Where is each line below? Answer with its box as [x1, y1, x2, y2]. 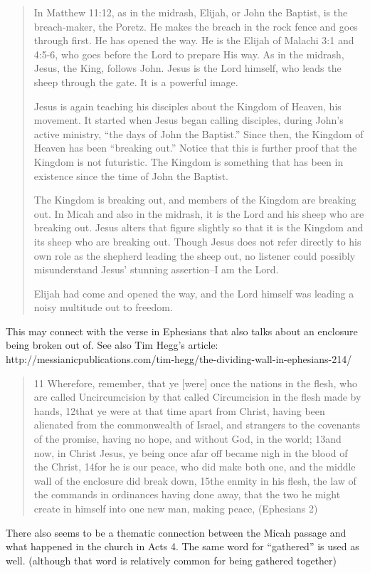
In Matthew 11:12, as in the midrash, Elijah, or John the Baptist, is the [33, 5, 348, 19]
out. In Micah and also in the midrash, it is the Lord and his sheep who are [33, 206, 364, 221]
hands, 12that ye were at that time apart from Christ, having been [33, 403, 325, 418]
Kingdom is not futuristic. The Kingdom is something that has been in [33, 154, 344, 169]
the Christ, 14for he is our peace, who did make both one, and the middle [33, 459, 356, 474]
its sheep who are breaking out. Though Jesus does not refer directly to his [33, 233, 361, 248]
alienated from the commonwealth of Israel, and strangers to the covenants [33, 417, 360, 432]
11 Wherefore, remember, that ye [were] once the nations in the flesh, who [33, 375, 357, 390]
